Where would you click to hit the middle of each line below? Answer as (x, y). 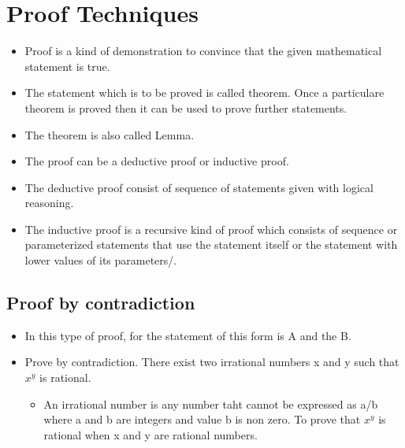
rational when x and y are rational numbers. (150, 434)
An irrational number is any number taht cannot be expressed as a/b (211, 404)
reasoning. (49, 203)
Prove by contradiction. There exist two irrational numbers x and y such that (212, 362)
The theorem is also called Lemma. (110, 134)
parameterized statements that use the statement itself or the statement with (211, 244)
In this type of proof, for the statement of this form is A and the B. (188, 335)
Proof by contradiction (101, 303)
